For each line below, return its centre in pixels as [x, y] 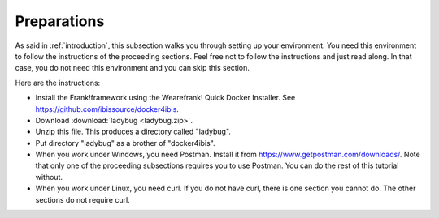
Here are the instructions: [58, 83]
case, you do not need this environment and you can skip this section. [132, 68]
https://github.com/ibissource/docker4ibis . [107, 109]
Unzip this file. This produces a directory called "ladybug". [133, 132]
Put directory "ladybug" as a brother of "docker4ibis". [125, 143]
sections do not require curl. [83, 199]
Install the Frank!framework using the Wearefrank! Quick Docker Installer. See [165, 98]
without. [49, 177]
